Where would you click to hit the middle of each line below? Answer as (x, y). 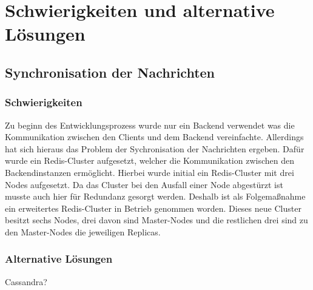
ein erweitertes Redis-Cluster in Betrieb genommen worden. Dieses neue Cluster (153, 208)
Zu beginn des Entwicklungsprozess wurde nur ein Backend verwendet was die (150, 125)
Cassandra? (26, 281)
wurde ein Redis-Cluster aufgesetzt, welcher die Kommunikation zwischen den (150, 160)
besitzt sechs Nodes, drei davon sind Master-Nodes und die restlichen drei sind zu (156, 220)
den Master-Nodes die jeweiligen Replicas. (83, 231)
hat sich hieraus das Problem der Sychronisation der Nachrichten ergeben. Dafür (155, 148)
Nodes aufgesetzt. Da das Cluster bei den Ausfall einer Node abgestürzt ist (144, 184)
